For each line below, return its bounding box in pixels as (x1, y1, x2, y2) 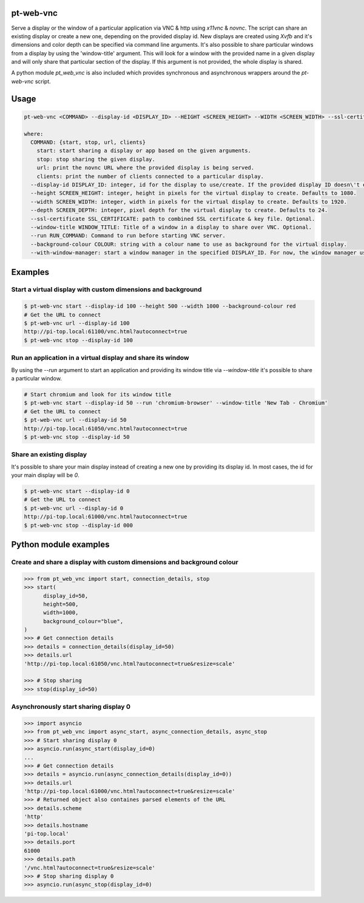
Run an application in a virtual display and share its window (11, 354, 189, 362)
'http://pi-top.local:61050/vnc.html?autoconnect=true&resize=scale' (24, 660, 235, 667)
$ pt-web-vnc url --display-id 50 (24, 416, 127, 424)
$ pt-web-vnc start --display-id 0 (24, 488, 130, 495)
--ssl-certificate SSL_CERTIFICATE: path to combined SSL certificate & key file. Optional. (30, 215, 315, 222)
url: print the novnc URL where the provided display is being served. (36, 164, 255, 171)
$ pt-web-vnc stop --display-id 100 (24, 337, 133, 343)
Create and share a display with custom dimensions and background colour (11, 558, 239, 566)
